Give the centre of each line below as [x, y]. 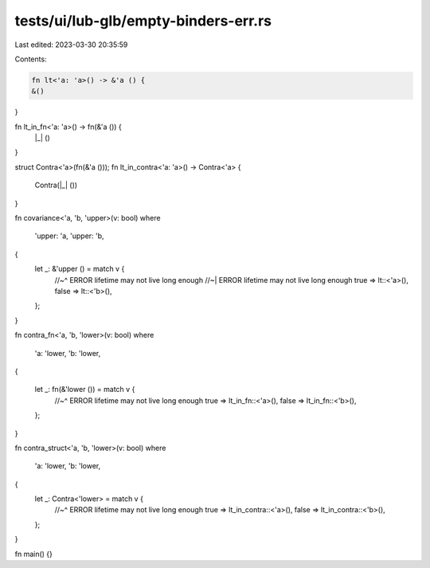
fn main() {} [34, 554]
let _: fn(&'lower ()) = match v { [85, 390]
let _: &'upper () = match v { [80, 269]
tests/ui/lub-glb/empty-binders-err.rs [143, 21]
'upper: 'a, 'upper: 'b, [69, 236]
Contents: [31, 59]
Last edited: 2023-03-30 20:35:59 [71, 45]
